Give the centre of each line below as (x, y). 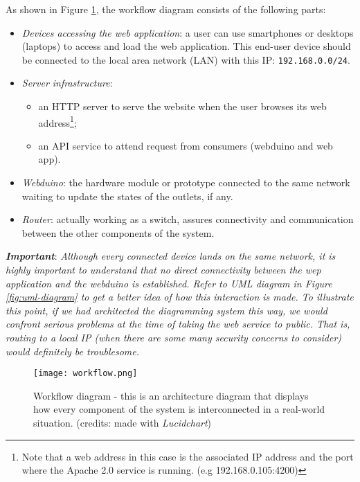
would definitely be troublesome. (73, 351)
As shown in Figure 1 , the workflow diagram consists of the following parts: (166, 9)
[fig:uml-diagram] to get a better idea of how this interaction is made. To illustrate (180, 297)
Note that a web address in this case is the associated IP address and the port (188, 456)
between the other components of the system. (118, 232)
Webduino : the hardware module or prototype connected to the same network (186, 182)
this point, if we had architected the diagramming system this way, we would (166, 310)
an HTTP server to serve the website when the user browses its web (182, 106)
